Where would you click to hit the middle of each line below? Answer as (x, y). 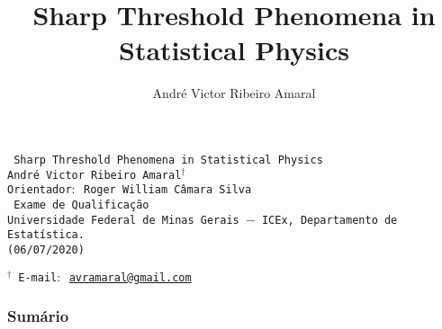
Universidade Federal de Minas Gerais (123, 220)
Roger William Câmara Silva (167, 190)
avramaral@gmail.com (130, 277)
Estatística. (46, 235)
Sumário (38, 316)
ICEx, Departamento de (329, 220)
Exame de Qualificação (81, 205)
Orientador (40, 190)
